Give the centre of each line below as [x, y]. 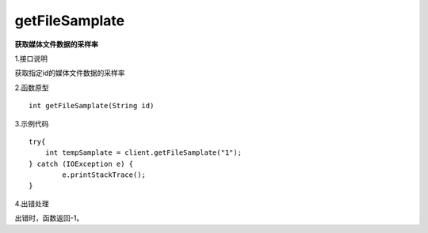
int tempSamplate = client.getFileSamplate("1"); [143, 153]
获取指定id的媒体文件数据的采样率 [70, 73]
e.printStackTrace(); [104, 175]
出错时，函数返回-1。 [49, 218]
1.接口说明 [31, 58]
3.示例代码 [32, 123]
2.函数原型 [32, 88]
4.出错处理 [32, 203]
